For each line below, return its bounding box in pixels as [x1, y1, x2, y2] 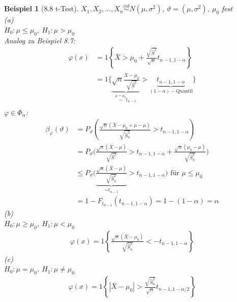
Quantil [176, 89, 193, 94]
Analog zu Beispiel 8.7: [4, 35, 76, 45]
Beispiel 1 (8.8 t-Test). [4, 3, 79, 14]
